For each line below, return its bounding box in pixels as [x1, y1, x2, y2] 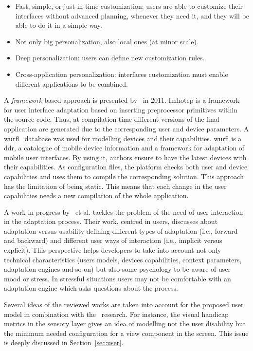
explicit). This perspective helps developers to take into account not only [4, 245, 221, 255]
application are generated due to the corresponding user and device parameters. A [4, 123, 249, 133]
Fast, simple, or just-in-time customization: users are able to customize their [15, 1, 243, 11]
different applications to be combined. [15, 78, 128, 89]
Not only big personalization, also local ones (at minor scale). [15, 36, 199, 46]
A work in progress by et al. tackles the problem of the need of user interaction [4, 206, 243, 217]
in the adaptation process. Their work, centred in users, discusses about [4, 216, 218, 226]
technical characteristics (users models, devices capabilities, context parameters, [4, 254, 242, 264]
